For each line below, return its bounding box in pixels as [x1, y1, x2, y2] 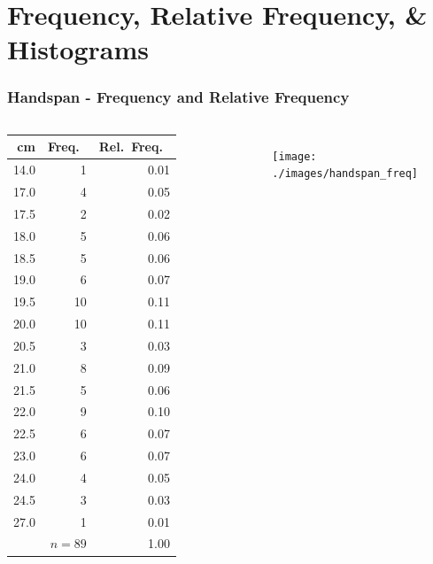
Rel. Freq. [98, 137, 163, 156]
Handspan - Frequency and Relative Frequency [7, 86, 350, 108]
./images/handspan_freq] [272, 167, 419, 181]
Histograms [7, 31, 150, 67]
